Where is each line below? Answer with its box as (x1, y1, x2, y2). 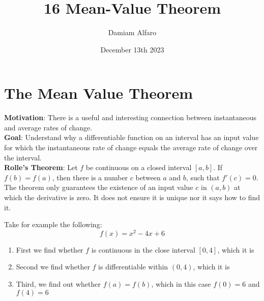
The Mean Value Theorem (4, 83, 193, 103)
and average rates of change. (4, 122, 93, 132)
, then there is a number (52, 172, 128, 182)
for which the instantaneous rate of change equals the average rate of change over (4, 142, 258, 153)
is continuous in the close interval (91, 244, 195, 255)
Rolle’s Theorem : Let (4, 162, 78, 173)
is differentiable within (98, 261, 168, 272)
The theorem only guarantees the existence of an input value (4, 182, 193, 193)
